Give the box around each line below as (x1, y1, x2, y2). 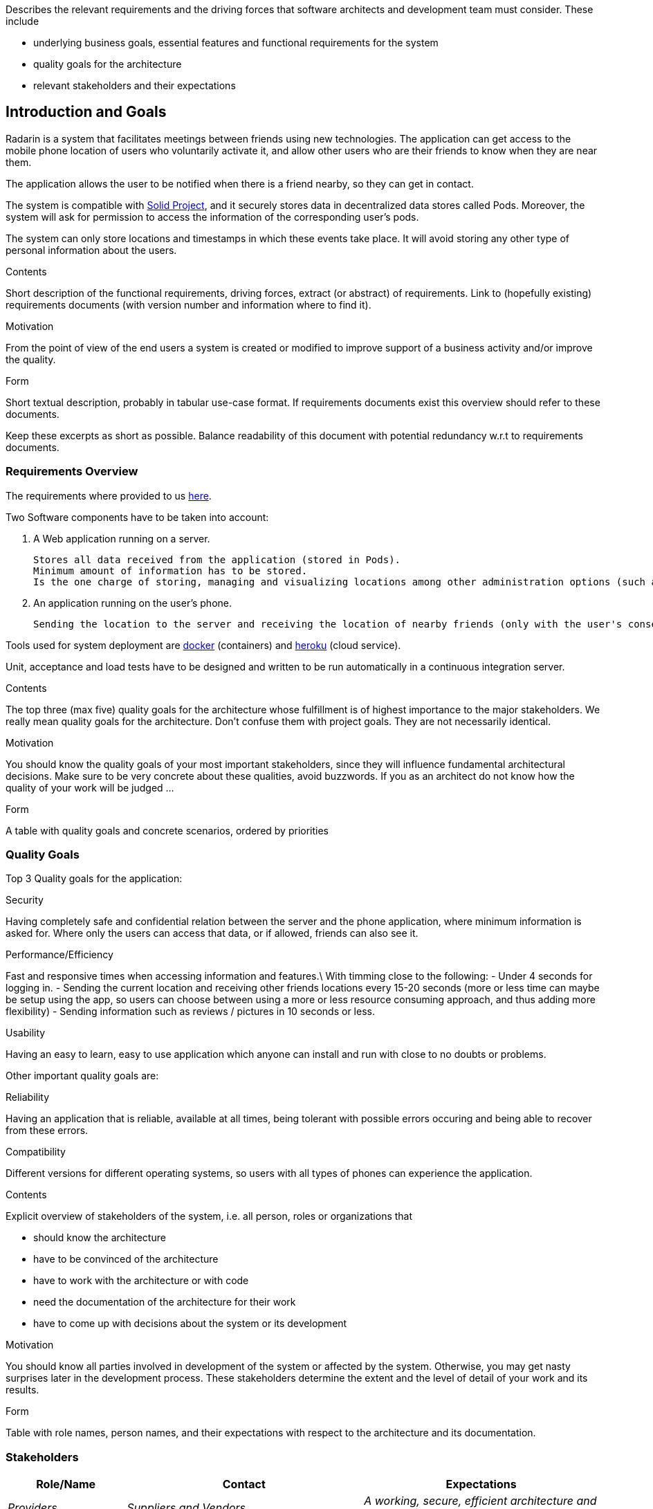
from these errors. (6, 1124, 89, 1137)
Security (6, 894, 44, 906)
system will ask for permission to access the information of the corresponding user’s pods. (6, 210, 419, 223)
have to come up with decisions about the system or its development (33, 1317, 347, 1330)
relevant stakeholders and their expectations (33, 80, 236, 91)
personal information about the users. (6, 244, 177, 256)
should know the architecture (33, 1232, 166, 1244)
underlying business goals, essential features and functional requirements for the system (33, 37, 439, 48)
